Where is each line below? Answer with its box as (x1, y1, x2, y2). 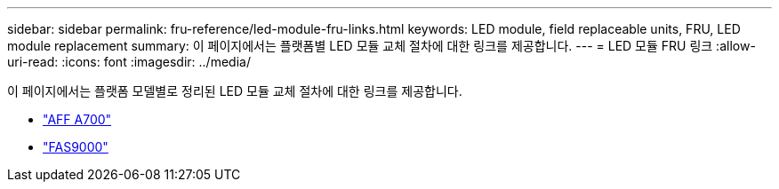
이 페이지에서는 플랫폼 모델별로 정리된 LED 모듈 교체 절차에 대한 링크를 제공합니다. (7, 83, 462, 98)
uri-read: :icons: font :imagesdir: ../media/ (7, 54, 251, 69)
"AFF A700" (43, 112, 112, 127)
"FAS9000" (43, 139, 108, 154)
